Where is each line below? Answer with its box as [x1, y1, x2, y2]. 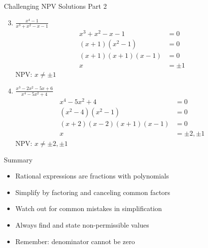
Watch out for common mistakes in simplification [15, 203, 162, 213]
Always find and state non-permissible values [15, 220, 149, 230]
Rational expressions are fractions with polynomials [15, 171, 169, 181]
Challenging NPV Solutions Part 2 [4, 1, 107, 11]
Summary [4, 154, 33, 164]
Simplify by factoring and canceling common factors [15, 187, 171, 197]
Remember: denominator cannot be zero [15, 236, 135, 246]
